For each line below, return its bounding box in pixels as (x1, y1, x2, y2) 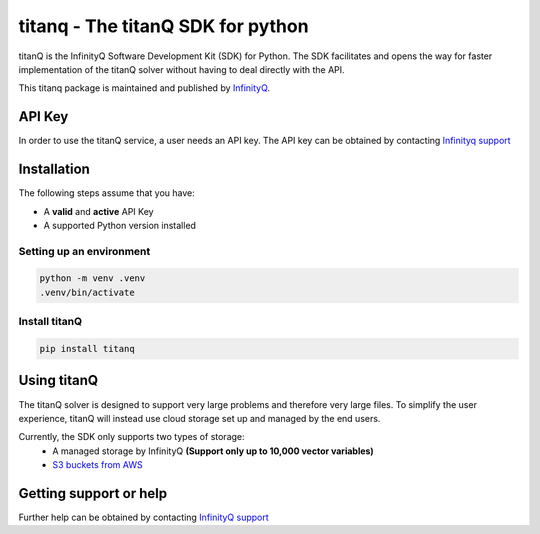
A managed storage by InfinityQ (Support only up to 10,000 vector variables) (52, 445, 374, 457)
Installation (18, 161, 90, 178)
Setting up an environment (18, 244, 151, 258)
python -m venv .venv (39, 273, 146, 284)
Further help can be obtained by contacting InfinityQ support (18, 511, 269, 523)
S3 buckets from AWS (52, 459, 144, 471)
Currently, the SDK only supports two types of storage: (18, 431, 245, 443)
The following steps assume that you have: (18, 187, 195, 199)
